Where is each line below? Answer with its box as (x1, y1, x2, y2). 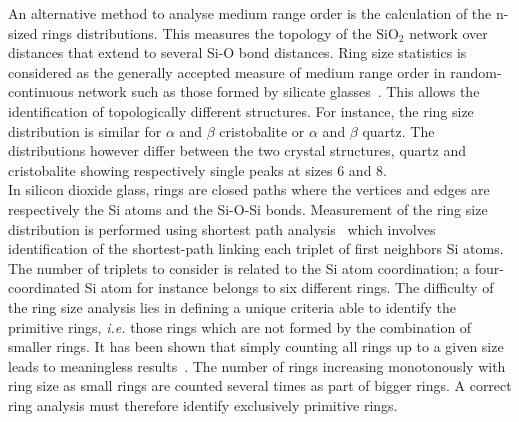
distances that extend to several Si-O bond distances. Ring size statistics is (8, 42, 467, 63)
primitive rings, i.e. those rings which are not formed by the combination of (8, 316, 472, 337)
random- (450, 61, 502, 82)
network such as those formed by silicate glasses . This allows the (78, 81, 480, 102)
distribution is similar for (8, 120, 162, 141)
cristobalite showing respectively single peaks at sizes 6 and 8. (8, 159, 387, 180)
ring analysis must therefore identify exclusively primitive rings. (8, 394, 398, 415)
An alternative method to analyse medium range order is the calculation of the (8, 3, 492, 23)
